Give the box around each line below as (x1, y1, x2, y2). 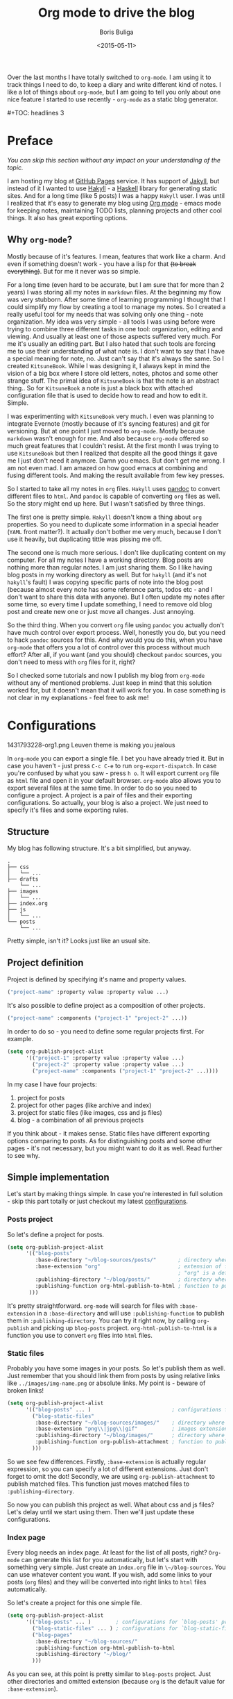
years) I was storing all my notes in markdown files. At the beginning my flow (7, 288, 222, 296)
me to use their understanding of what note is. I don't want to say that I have (7, 347, 225, 355)
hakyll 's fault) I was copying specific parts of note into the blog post (7, 578, 203, 586)
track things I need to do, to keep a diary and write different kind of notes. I (7, 80, 221, 88)
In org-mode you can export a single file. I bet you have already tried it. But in (7, 754, 225, 762)
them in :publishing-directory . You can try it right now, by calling (7, 1316, 196, 1325)
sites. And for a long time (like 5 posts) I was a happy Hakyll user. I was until (7, 191, 225, 199)
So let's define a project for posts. (7, 1230, 105, 1238)
